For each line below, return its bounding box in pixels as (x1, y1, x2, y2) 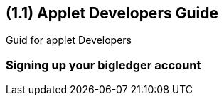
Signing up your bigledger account (6, 57, 201, 72)
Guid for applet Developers (6, 34, 132, 47)
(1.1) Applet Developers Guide (6, 4, 218, 22)
